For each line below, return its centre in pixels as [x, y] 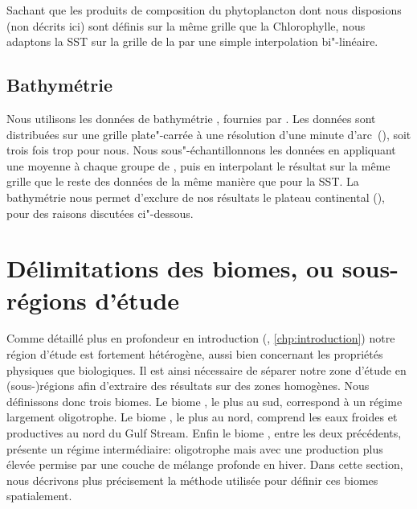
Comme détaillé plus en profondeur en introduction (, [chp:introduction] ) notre [201, 338]
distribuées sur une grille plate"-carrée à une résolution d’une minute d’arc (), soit [209, 134]
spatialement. [39, 496]
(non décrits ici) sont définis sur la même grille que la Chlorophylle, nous [186, 25]
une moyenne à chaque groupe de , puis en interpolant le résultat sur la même [198, 165]
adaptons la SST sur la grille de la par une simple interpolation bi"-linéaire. [192, 41]
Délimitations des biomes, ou [170, 268]
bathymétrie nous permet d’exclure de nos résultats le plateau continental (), [196, 197]
